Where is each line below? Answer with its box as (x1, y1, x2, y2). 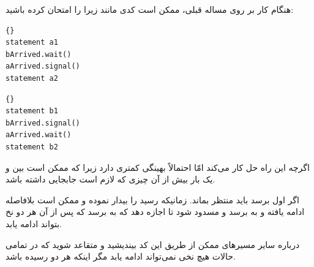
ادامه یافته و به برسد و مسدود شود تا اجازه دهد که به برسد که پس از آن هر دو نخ (6, 205, 305, 218)
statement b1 (6, 107, 58, 116)
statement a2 (6, 73, 58, 83)
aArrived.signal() (6, 62, 80, 71)
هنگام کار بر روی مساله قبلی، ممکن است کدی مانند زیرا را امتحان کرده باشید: (6, 3, 294, 15)
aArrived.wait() (6, 130, 72, 140)
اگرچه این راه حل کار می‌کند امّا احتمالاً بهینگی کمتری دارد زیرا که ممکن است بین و (6, 160, 310, 173)
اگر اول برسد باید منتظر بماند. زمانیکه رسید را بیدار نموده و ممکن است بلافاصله (6, 193, 299, 206)
